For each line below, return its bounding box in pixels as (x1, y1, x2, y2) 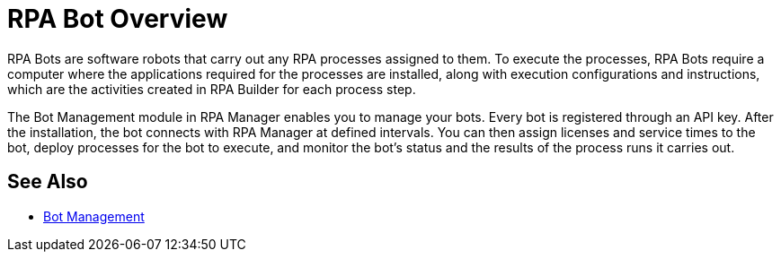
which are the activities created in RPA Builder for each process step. (7, 81, 416, 97)
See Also (7, 170, 88, 194)
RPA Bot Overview (7, 4, 228, 34)
